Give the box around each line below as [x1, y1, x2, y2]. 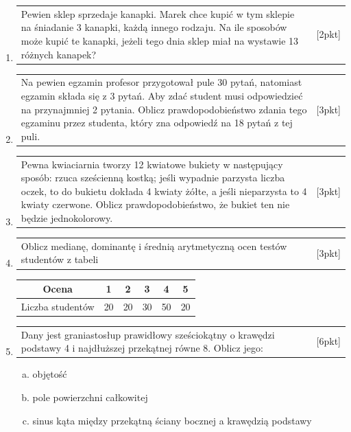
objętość [32, 367, 67, 381]
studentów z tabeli [21, 252, 99, 266]
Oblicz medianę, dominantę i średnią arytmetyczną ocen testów [21, 238, 287, 253]
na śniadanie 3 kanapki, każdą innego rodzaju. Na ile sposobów [21, 20, 287, 34]
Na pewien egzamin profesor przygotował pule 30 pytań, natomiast [21, 75, 302, 89]
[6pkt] [316, 334, 341, 348]
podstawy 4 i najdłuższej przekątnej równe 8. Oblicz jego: [21, 341, 263, 355]
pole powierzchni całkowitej [32, 389, 148, 404]
